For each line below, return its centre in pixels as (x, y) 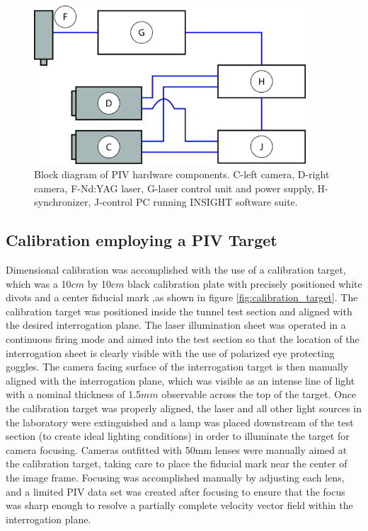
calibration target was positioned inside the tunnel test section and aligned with (179, 311)
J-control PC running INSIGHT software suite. (196, 202)
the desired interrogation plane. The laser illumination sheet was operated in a (176, 325)
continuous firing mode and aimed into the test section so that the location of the (183, 339)
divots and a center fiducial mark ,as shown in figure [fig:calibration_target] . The (182, 297)
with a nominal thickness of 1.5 (74, 394)
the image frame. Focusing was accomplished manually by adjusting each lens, (175, 477)
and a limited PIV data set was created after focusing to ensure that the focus (176, 491)
